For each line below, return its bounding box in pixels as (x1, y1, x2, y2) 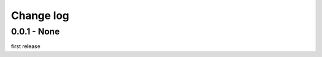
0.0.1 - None (11, 26, 60, 37)
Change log (11, 9, 70, 22)
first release (11, 43, 41, 50)
